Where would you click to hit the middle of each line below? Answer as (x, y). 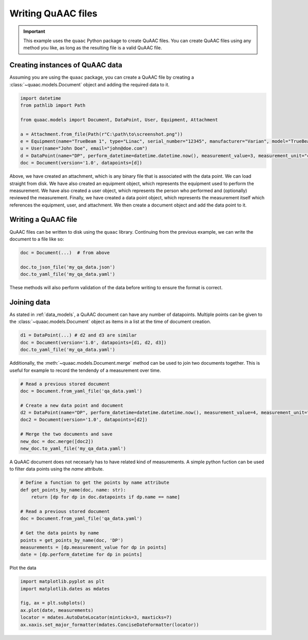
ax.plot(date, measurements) (57, 610)
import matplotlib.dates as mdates (65, 589)
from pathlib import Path (53, 105)
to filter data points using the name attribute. (57, 469)
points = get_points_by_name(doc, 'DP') (72, 540)
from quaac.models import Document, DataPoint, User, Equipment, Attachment (119, 120)
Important (34, 31)
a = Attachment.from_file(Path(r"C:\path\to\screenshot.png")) (102, 134)
